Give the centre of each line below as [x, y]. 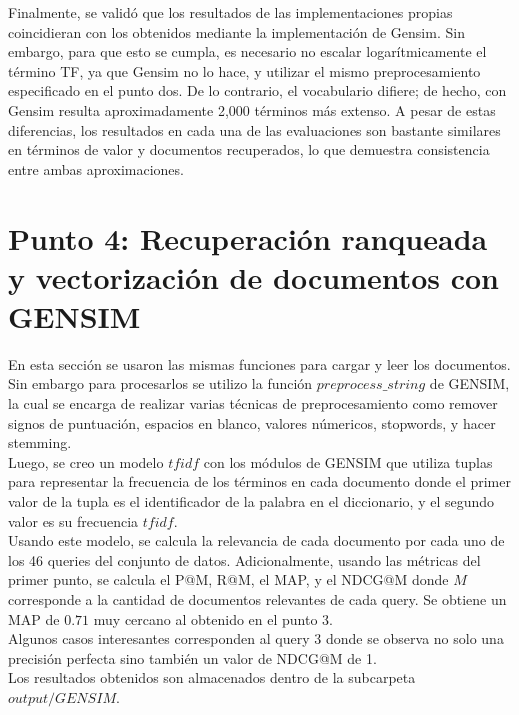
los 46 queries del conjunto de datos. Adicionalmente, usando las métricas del [244, 559]
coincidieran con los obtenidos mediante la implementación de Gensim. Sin [236, 31]
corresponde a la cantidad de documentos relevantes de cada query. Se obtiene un [257, 598]
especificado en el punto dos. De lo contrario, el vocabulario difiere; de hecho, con [257, 90]
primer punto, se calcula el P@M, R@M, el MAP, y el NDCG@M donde [228, 579]
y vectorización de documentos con [254, 276]
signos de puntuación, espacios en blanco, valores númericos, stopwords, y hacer [252, 422]
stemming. [40, 442]
